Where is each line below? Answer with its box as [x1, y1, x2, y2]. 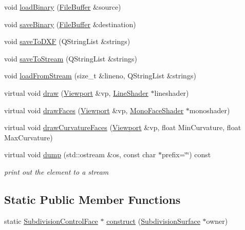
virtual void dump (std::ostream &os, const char [4, 149, 156, 160]
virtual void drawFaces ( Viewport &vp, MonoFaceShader [4, 104, 184, 115]
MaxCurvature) [4, 132, 53, 142]
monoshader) [189, 104, 230, 115]
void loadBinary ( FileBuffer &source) [4, 2, 121, 12]
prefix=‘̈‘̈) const [161, 149, 211, 160]
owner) [206, 215, 228, 226]
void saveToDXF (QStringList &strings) [4, 36, 130, 47]
